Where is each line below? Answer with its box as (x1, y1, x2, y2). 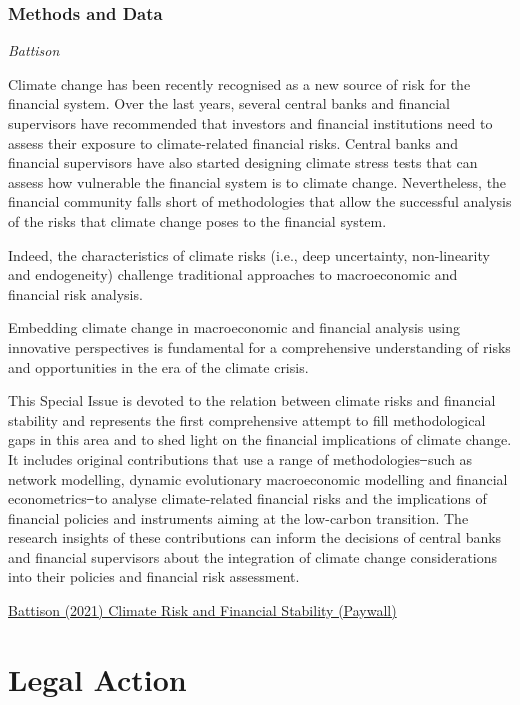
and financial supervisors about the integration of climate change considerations (8, 546, 498, 567)
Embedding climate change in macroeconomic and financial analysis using (8, 317, 460, 338)
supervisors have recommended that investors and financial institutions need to (8, 113, 493, 133)
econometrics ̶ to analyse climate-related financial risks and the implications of (8, 488, 487, 509)
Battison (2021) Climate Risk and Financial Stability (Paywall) (8, 600, 397, 621)
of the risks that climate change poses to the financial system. (8, 210, 387, 231)
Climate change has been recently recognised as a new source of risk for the (8, 73, 471, 94)
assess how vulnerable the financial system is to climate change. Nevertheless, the (8, 171, 507, 192)
